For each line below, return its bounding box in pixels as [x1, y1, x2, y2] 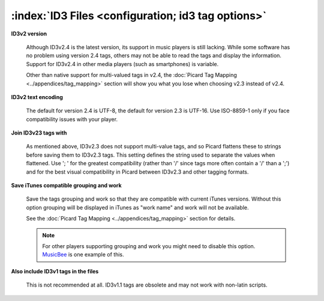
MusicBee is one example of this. [42, 251, 124, 258]
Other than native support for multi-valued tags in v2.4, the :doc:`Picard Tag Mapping [26, 71, 237, 79]
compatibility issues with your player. [26, 115, 118, 123]
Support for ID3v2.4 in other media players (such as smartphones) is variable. [26, 60, 219, 67]
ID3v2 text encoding [11, 93, 63, 100]
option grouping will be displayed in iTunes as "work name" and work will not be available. [26, 204, 249, 211]
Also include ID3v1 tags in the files [11, 267, 99, 275]
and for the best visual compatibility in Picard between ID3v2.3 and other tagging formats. [26, 168, 249, 175]
